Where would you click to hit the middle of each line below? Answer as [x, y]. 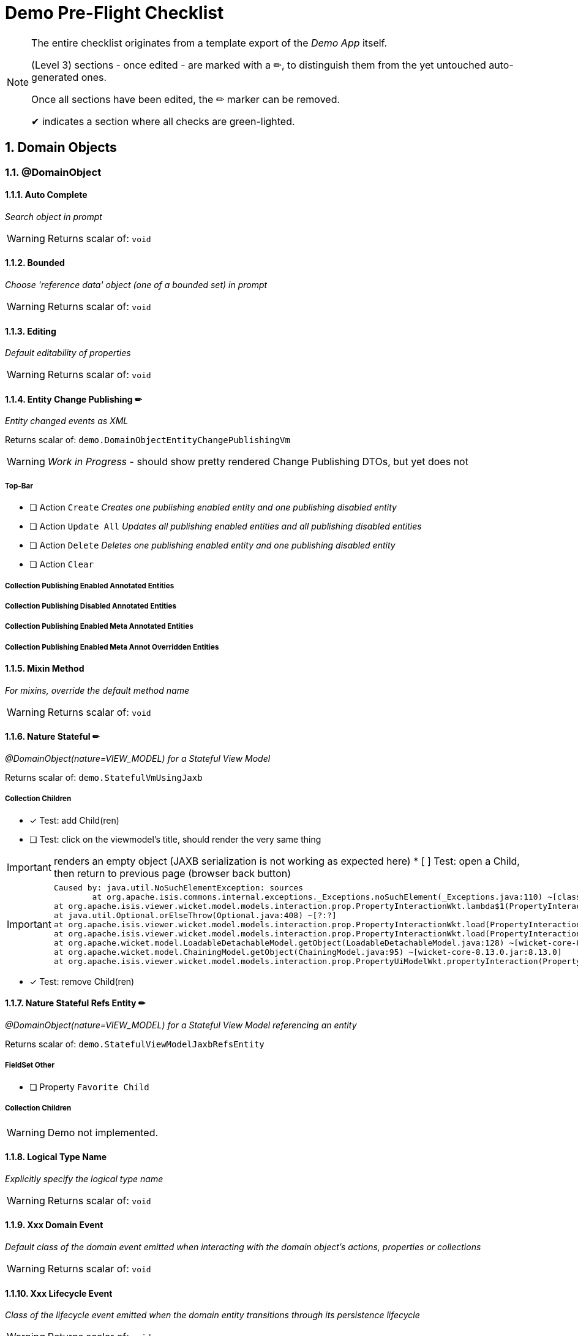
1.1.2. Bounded [35, 263]
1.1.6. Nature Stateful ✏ [52, 737]
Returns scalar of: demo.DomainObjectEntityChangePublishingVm [148, 440]
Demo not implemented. [103, 1132]
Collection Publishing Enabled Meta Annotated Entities [99, 627]
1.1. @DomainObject [53, 172]
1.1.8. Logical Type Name [56, 1157]
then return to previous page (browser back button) [172, 873]
